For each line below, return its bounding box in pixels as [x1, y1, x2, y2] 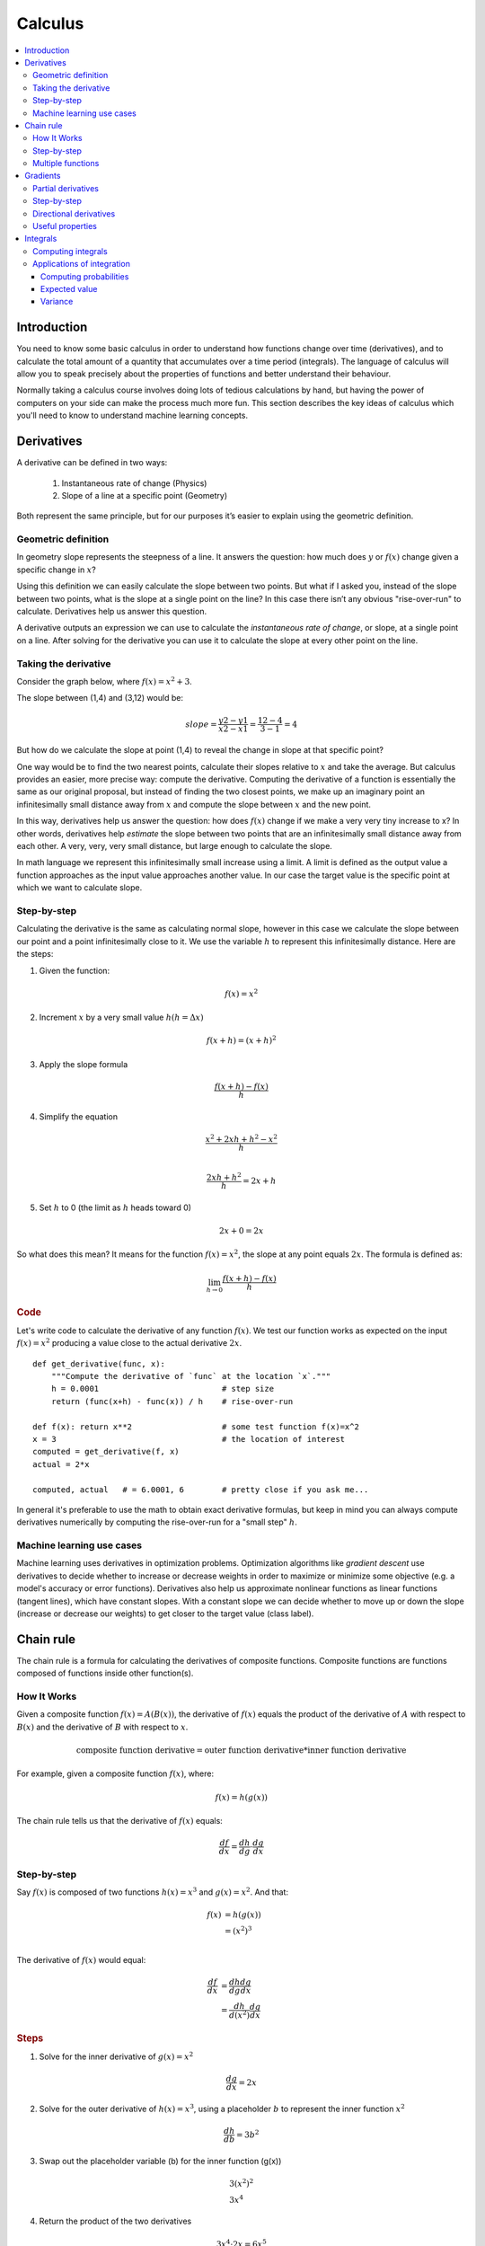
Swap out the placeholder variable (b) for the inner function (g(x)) [39, 2155, 282, 2166]
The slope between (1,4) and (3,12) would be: [16, 693, 184, 703]
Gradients [24, 171, 61, 181]
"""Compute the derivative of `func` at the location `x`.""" [50, 1371, 331, 1382]
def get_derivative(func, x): [32, 1358, 166, 1369]
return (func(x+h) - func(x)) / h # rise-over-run [50, 1396, 294, 1406]
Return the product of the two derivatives [39, 2215, 192, 2227]
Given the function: [39, 965, 110, 976]
